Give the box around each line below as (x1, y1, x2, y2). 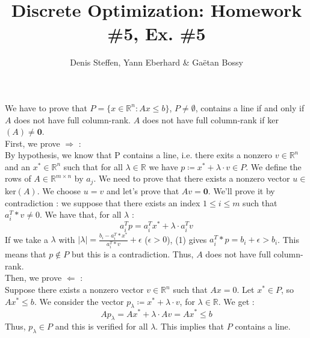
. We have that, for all (40, 208, 122, 221)
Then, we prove (5, 271, 62, 284)
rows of (5, 172, 31, 185)
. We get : (218, 295, 255, 307)
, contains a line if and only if (195, 101, 305, 114)
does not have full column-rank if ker (142, 113, 279, 126)
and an (5, 160, 31, 173)
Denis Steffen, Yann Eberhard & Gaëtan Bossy (70, 56, 243, 69)
